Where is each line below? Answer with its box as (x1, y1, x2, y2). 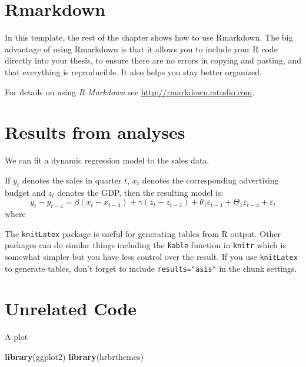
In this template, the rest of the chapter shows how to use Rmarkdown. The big (5, 31, 293, 44)
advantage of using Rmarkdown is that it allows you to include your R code (5, 42, 278, 55)
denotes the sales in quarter (22, 174, 122, 186)
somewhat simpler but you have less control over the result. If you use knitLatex (5, 250, 298, 262)
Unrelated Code (5, 296, 137, 321)
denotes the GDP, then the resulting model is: (57, 186, 224, 198)
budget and (5, 186, 46, 198)
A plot (5, 331, 28, 343)
